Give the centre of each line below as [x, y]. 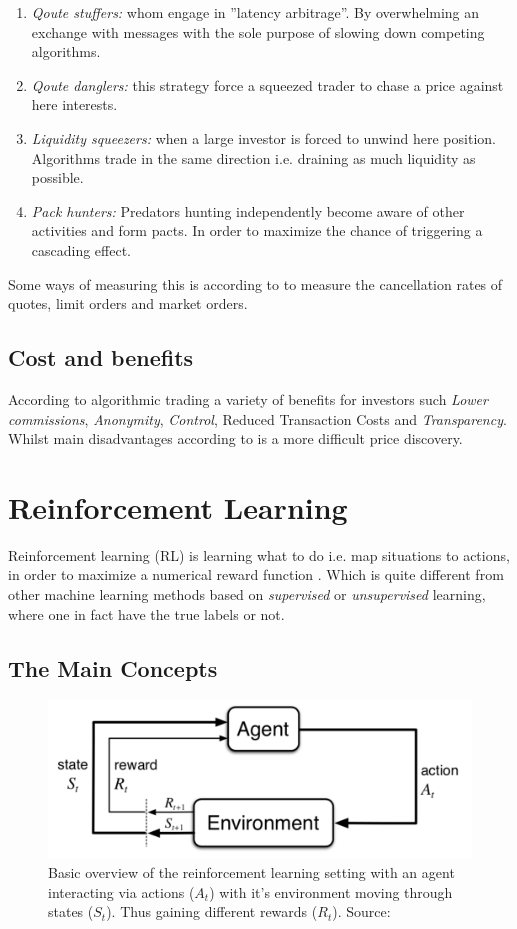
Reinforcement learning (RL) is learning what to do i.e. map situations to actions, [259, 554]
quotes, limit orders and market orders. [128, 303]
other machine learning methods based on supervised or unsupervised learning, [247, 594]
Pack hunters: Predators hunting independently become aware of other [248, 210]
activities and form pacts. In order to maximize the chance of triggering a [257, 230]
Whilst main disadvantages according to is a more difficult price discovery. [235, 438]
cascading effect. [81, 249]
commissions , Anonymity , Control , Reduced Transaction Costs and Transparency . [257, 418]
